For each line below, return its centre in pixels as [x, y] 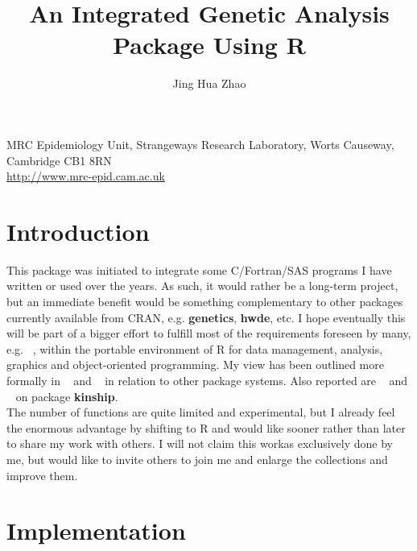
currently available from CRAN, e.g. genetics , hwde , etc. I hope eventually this [206, 317]
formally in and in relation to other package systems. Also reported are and [207, 380]
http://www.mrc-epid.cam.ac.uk [86, 176]
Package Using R [209, 45]
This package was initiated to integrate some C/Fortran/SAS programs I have [199, 269]
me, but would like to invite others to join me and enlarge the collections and [197, 459]
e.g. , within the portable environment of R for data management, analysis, [195, 348]
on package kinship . [67, 396]
